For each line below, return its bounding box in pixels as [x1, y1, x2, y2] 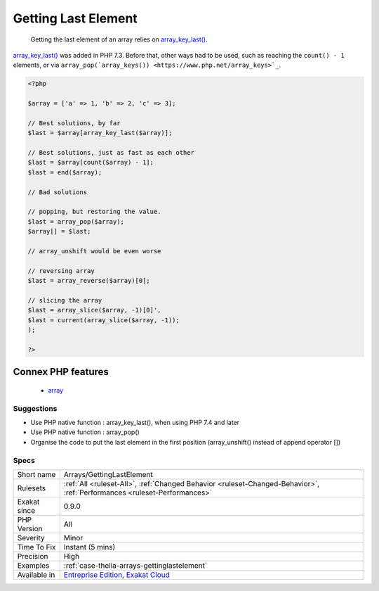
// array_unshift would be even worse [27, 247, 161, 255]
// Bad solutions [27, 188, 88, 196]
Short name [17, 469, 56, 479]
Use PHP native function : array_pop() [30, 428, 140, 436]
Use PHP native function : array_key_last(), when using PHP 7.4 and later [30, 419, 240, 426]
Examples [17, 560, 50, 570]
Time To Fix [17, 542, 56, 552]
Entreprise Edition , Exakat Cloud [63, 570, 170, 580]
